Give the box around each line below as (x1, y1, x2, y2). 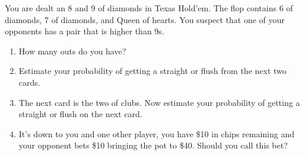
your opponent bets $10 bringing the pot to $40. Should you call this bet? (18, 139, 288, 151)
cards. (18, 76, 40, 88)
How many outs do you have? (18, 44, 126, 57)
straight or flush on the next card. (18, 108, 142, 120)
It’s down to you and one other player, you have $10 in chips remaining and (18, 127, 295, 140)
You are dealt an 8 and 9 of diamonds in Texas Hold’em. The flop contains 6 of (5, 2, 293, 14)
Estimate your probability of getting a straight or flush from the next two (18, 64, 287, 77)
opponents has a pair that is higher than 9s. (5, 25, 164, 37)
